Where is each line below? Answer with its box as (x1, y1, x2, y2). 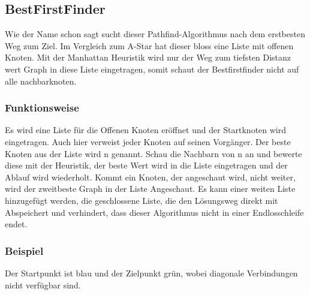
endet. (5, 218, 28, 230)
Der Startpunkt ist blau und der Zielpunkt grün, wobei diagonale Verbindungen (5, 266, 298, 279)
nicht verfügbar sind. (5, 278, 81, 291)
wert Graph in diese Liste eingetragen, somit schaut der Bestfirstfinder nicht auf (5, 62, 299, 75)
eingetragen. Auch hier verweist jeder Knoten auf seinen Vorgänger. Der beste (5, 135, 291, 147)
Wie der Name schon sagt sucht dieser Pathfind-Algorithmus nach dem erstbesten (5, 28, 305, 40)
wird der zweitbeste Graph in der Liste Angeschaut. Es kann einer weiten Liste (5, 182, 296, 195)
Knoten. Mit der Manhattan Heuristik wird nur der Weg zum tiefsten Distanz (5, 51, 291, 64)
